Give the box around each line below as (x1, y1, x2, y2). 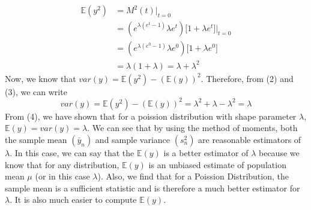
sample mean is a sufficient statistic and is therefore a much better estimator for (5, 181, 300, 194)
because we (258, 146, 300, 159)
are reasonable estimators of (198, 133, 301, 145)
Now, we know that (5, 72, 76, 84)
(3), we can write (5, 85, 67, 98)
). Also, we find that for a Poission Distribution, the (97, 170, 289, 182)
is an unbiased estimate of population (148, 158, 286, 171)
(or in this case (35, 170, 90, 182)
